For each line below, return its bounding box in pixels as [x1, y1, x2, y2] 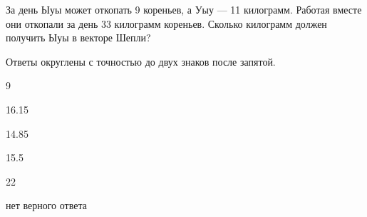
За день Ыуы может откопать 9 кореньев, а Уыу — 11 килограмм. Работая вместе [6, 2, 362, 16]
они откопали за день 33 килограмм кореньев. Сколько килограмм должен [6, 16, 327, 31]
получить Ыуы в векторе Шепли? [6, 30, 151, 45]
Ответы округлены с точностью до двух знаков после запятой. [6, 54, 276, 69]
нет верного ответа [6, 198, 87, 213]
